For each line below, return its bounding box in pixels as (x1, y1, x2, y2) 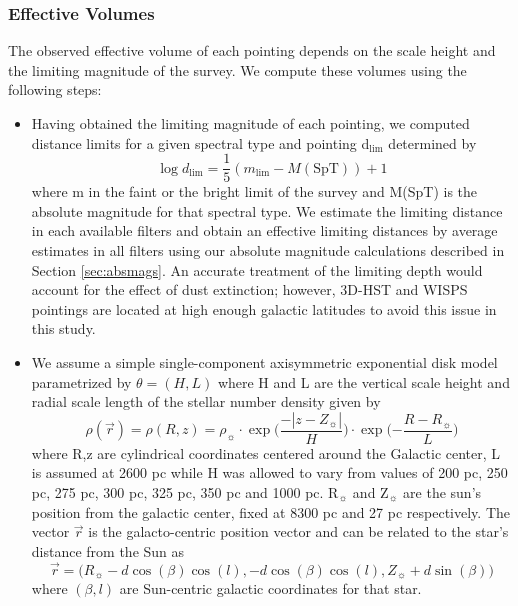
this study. (31, 318, 96, 339)
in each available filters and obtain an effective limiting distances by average (31, 220, 498, 241)
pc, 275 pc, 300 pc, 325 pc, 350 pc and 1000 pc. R (31, 482, 339, 502)
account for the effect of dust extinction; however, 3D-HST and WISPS (31, 279, 468, 300)
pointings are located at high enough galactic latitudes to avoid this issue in (31, 298, 497, 319)
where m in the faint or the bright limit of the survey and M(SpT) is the (31, 181, 478, 202)
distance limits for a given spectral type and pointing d (31, 132, 370, 153)
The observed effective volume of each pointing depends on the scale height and (8, 40, 496, 61)
